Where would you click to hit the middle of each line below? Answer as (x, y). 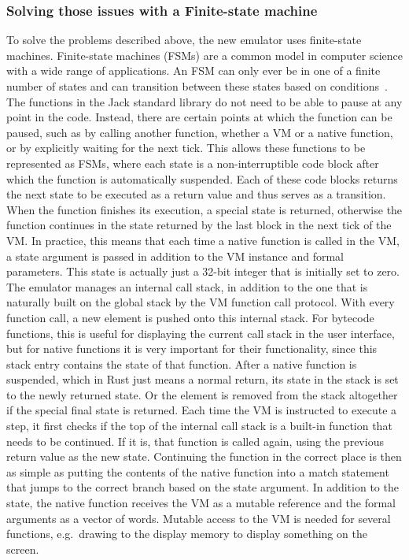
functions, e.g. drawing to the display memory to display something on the (187, 534)
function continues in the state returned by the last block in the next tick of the (199, 225)
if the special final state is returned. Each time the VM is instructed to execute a (202, 410)
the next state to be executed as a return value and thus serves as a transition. (196, 194)
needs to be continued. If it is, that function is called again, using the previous (195, 441)
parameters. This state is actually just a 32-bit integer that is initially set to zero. (203, 271)
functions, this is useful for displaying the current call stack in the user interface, (201, 333)
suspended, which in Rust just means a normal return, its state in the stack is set (203, 379)
